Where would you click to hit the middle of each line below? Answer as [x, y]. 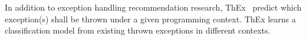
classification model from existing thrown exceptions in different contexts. [138, 30]
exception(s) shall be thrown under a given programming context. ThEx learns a [150, 19]
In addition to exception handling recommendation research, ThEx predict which [153, 7]
